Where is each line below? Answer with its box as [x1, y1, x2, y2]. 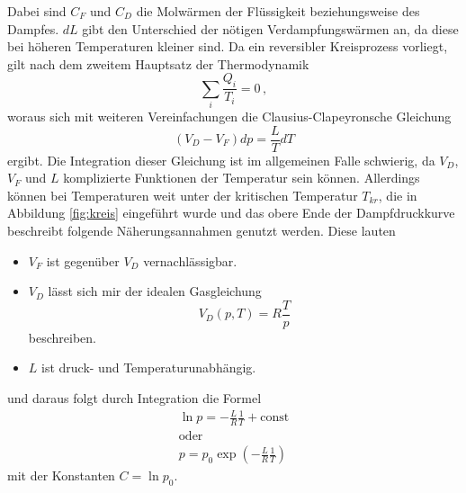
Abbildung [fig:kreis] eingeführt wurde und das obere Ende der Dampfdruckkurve [7, 203, 455, 222]
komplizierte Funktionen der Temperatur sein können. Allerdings [63, 168, 420, 187]
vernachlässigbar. [143, 251, 237, 270]
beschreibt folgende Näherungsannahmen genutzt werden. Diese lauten [7, 220, 396, 239]
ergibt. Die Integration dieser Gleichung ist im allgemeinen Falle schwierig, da [7, 150, 435, 169]
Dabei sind [7, 2, 67, 20]
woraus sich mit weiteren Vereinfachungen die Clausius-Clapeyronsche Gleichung [7, 106, 452, 125]
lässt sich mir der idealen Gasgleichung [48, 282, 262, 300]
